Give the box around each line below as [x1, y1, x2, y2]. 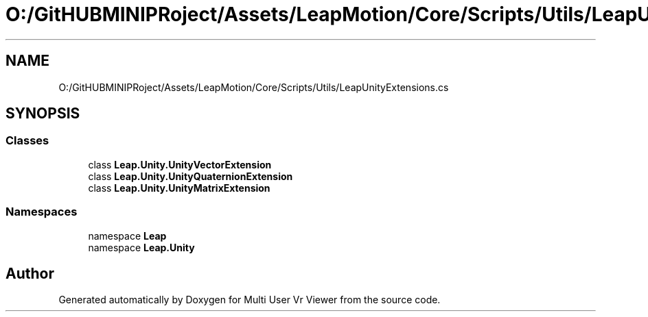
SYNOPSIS [5, 105, 80, 123]
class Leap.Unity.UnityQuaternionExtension [88, 170, 293, 182]
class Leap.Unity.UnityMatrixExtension [88, 181, 270, 194]
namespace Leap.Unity [88, 241, 195, 253]
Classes [5, 134, 49, 148]
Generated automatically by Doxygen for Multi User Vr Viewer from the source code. [58, 294, 441, 306]
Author [5, 264, 54, 282]
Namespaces [5, 205, 78, 219]
